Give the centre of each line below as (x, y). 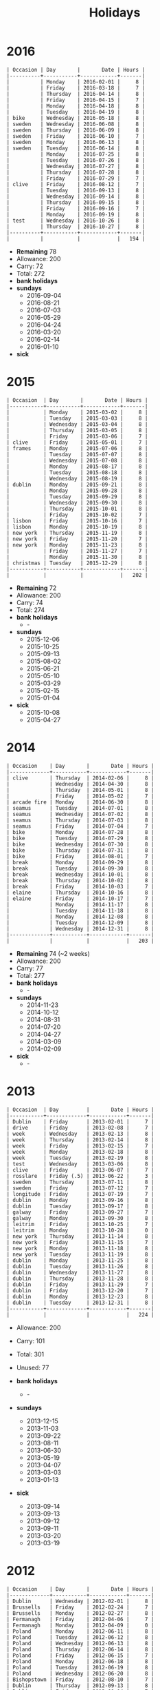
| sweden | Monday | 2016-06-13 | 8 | (76, 142)
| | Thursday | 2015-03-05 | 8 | (77, 430)
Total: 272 (31, 273)
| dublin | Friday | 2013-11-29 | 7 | (80, 1284)
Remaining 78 (36, 251)
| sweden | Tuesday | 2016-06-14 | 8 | (76, 148)
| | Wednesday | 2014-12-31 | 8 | (80, 928)
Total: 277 (31, 975)
